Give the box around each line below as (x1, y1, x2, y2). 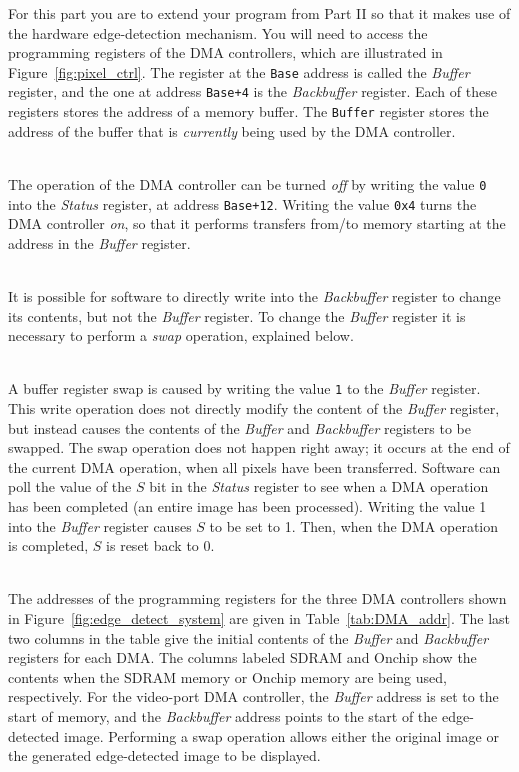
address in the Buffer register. (8, 232, 191, 253)
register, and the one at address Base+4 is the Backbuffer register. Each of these (8, 81, 497, 102)
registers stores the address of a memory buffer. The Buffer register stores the (8, 101, 489, 122)
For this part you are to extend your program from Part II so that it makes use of (8, 3, 511, 23)
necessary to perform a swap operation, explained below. (8, 325, 354, 346)
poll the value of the (8, 476, 132, 497)
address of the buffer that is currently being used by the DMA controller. (8, 120, 456, 141)
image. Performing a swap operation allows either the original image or (63, 725, 499, 746)
